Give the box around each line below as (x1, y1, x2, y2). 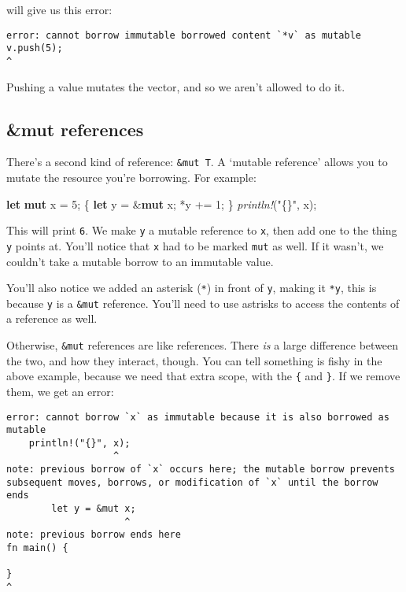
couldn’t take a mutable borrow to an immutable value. (6, 253, 274, 269)
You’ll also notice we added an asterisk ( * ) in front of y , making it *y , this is (6, 279, 377, 296)
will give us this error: (6, 2, 113, 17)
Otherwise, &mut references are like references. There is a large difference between (6, 337, 399, 353)
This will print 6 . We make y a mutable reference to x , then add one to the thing (6, 222, 397, 239)
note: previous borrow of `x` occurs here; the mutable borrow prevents (6, 464, 395, 475)
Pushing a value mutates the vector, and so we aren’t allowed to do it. (6, 78, 345, 94)
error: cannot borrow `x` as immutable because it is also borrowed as (6, 411, 389, 423)
